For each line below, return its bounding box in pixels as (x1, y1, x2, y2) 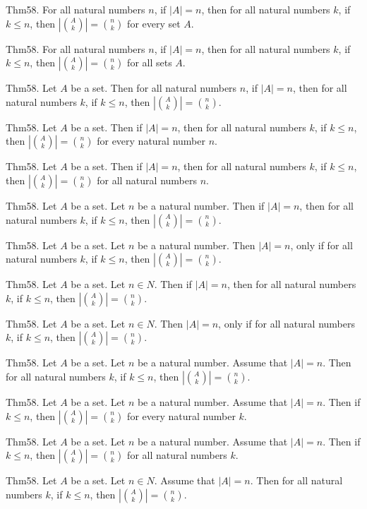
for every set (127, 16, 181, 30)
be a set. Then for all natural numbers (71, 80, 237, 95)
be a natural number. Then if (137, 198, 265, 212)
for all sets (127, 55, 172, 70)
